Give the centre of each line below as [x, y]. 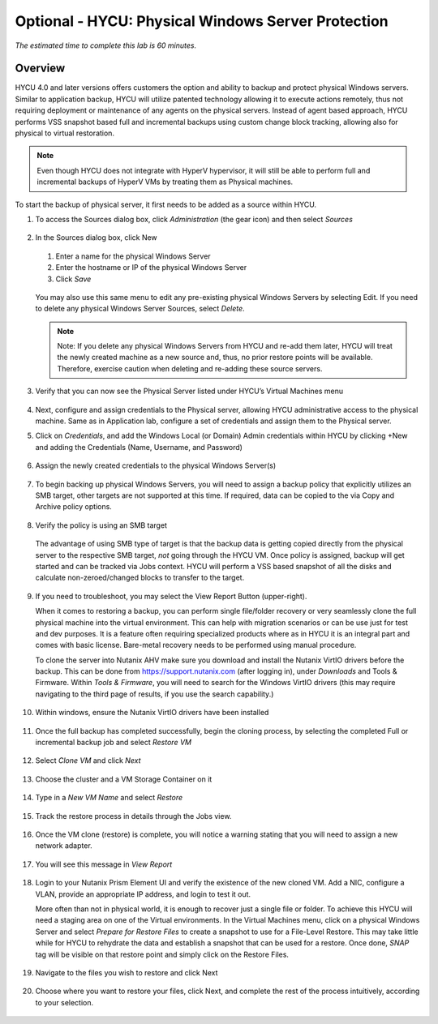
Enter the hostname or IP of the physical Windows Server [151, 268]
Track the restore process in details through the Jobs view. [133, 816]
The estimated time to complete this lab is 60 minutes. [106, 45]
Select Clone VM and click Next [88, 761]
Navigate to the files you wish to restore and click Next [127, 972]
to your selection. [64, 1002]
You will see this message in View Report [104, 864]
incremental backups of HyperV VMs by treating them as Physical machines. [165, 182]
